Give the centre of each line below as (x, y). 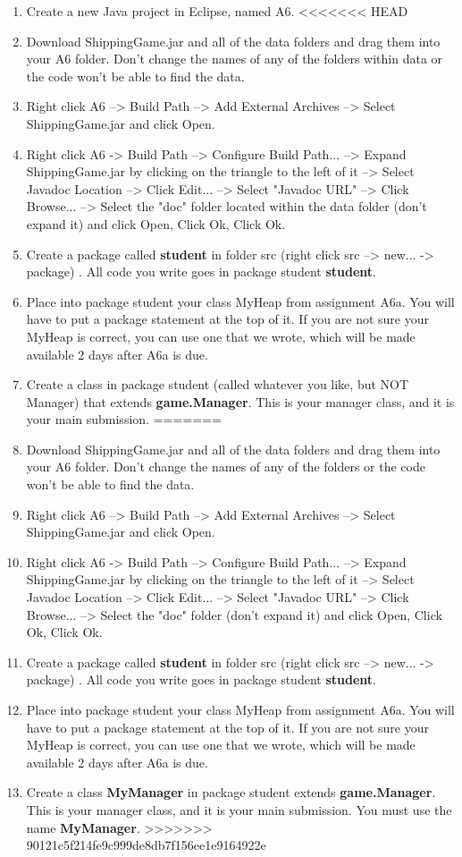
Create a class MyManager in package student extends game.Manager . (231, 792)
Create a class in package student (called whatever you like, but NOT (218, 384)
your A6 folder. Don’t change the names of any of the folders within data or (235, 59)
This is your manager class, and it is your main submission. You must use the (239, 809)
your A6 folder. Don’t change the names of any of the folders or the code (226, 467)
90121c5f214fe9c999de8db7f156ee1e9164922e (146, 845)
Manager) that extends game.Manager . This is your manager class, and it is (240, 401)
